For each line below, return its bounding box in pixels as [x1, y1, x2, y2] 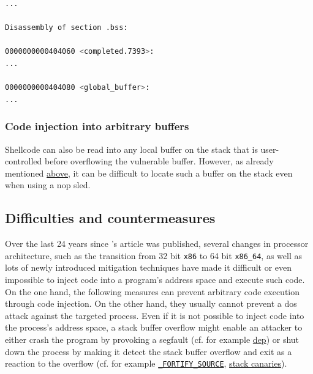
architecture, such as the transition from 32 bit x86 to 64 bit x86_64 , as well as [5, 249, 302, 262]
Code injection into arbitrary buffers [5, 119, 189, 134]
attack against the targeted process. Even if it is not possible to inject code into [5, 309, 304, 321]
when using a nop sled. [5, 178, 91, 191]
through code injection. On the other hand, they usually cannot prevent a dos [5, 297, 297, 310]
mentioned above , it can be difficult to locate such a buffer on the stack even [5, 166, 293, 179]
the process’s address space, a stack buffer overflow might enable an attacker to [5, 321, 303, 334]
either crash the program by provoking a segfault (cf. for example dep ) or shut [5, 332, 300, 345]
